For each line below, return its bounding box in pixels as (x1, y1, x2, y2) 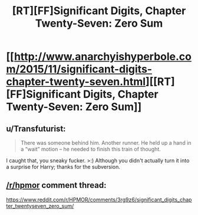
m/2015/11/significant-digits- (6, 63, 152, 76)
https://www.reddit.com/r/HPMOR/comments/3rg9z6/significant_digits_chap (6, 196, 192, 203)
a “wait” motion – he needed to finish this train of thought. (20, 146, 161, 152)
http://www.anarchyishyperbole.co (14, 50, 192, 63)
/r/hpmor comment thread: (6, 180, 107, 190)
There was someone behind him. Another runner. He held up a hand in (20, 139, 192, 146)
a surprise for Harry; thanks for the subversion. (6, 164, 121, 170)
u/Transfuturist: (6, 123, 66, 133)
